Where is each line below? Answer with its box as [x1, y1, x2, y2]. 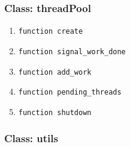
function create [18, 27, 83, 36]
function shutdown [18, 108, 92, 117]
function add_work [18, 67, 92, 77]
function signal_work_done [18, 47, 126, 56]
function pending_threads [18, 88, 122, 97]
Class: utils [4, 131, 58, 146]
